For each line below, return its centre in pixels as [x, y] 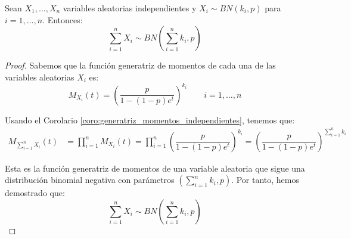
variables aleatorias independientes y [130, 8]
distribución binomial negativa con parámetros [90, 180]
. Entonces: [63, 19]
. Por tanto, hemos [265, 180]
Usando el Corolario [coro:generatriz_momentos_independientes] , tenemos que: [150, 119]
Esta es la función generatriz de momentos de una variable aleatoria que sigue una [155, 168]
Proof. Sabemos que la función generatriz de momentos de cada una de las [140, 65]
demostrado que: [35, 193]
